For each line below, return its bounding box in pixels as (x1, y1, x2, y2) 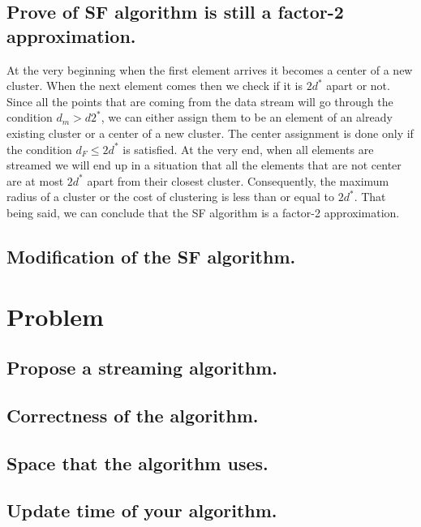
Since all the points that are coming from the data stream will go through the (6, 92, 393, 109)
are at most (6, 172, 64, 189)
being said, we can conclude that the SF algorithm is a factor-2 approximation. (6, 204, 400, 221)
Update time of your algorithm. (6, 498, 277, 523)
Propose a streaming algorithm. (6, 355, 278, 380)
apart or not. (326, 77, 390, 94)
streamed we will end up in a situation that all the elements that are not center (6, 156, 402, 174)
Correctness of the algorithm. (6, 402, 259, 427)
